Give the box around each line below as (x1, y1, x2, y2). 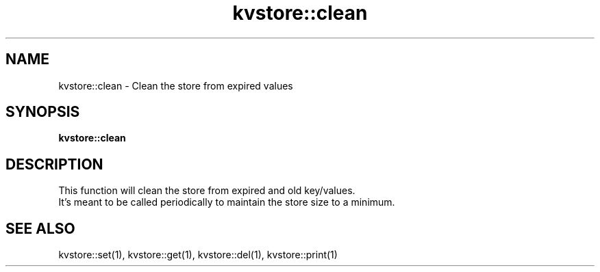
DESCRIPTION (5, 155, 103, 173)
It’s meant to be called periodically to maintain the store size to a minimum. (58, 196, 395, 208)
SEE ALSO (5, 219, 75, 237)
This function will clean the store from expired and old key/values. (58, 185, 355, 197)
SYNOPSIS (5, 103, 80, 121)
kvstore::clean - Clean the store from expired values (58, 79, 293, 92)
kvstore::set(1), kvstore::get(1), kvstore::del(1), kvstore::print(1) (58, 249, 338, 261)
